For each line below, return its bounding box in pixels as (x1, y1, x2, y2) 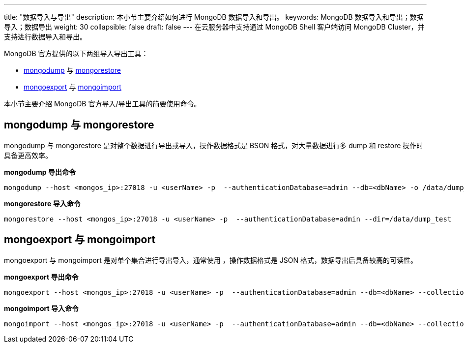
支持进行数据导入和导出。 (4, 32, 87, 41)
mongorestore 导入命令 (4, 199, 81, 208)
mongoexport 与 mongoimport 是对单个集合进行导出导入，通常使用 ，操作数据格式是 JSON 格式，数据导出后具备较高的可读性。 (4, 255, 417, 264)
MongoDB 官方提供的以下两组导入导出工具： (4, 49, 148, 58)
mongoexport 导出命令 (4, 272, 79, 281)
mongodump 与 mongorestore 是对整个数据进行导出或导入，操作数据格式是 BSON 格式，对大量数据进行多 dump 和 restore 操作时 (4, 141, 424, 150)
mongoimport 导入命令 (4, 304, 79, 313)
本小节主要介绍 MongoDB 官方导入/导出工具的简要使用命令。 (4, 99, 201, 108)
